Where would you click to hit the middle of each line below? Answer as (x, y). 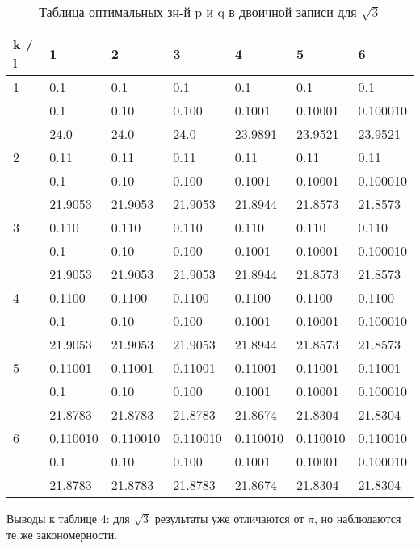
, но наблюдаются (357, 518)
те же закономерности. (62, 534)
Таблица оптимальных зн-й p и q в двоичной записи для (198, 12)
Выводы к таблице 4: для (68, 518)
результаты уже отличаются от (229, 518)
